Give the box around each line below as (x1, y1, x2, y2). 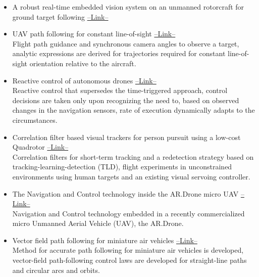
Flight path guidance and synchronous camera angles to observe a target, (12, 38, 239, 49)
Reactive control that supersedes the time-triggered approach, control (12, 85, 228, 96)
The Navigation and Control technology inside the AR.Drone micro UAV (12, 188, 239, 199)
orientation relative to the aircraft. (29, 58, 136, 68)
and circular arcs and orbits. (12, 264, 100, 275)
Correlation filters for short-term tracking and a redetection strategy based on (12, 151, 254, 162)
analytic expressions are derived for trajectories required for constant (12, 48, 226, 59)
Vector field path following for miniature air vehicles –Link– (12, 235, 197, 245)
